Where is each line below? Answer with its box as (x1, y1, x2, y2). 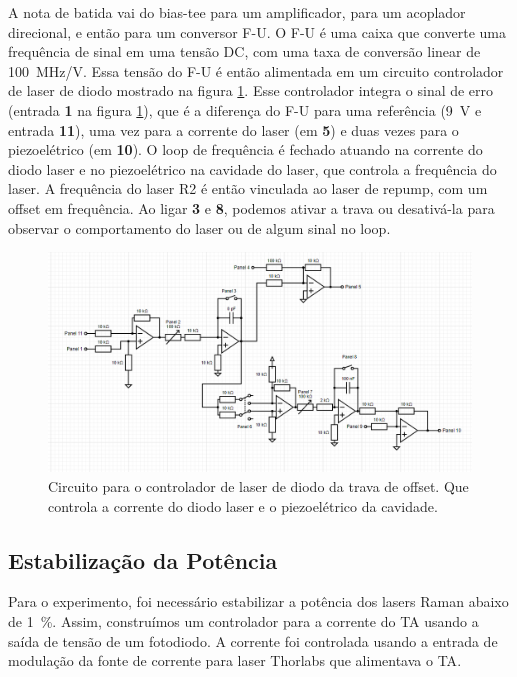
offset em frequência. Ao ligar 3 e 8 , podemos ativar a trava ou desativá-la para (8, 197, 495, 218)
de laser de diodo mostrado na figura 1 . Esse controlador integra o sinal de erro (8, 80, 494, 101)
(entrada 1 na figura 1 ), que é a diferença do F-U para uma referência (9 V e (8, 99, 482, 120)
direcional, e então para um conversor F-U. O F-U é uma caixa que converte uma (8, 21, 506, 42)
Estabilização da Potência (8, 544, 278, 575)
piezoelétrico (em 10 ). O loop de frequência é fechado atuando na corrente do (8, 139, 483, 160)
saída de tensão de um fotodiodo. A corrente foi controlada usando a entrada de (8, 630, 498, 651)
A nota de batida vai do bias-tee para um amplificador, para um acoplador (8, 2, 466, 22)
